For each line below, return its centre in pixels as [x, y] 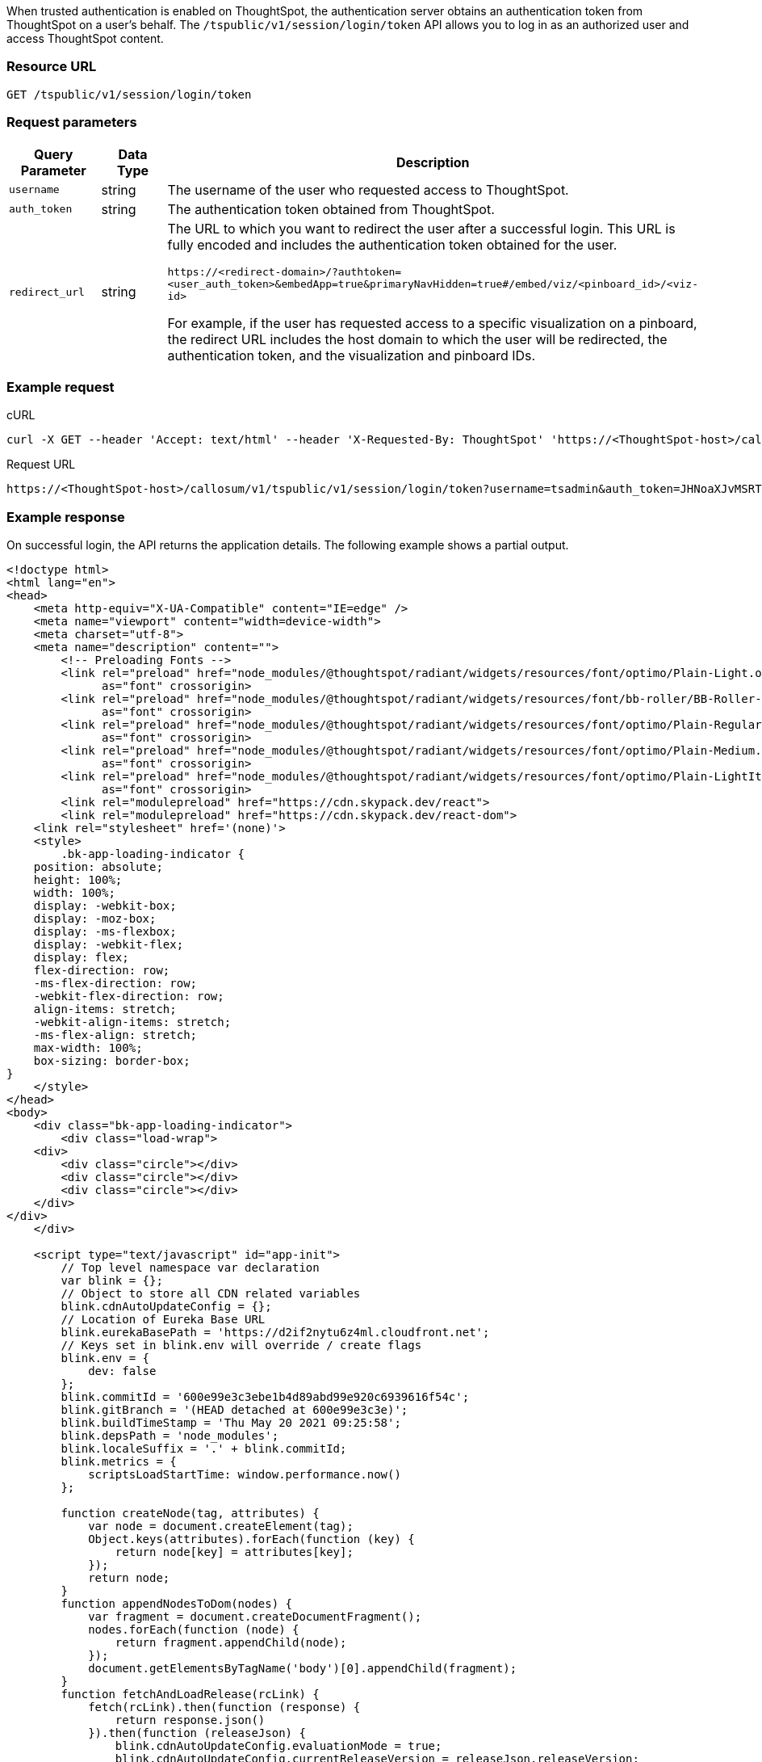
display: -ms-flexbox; [105, 931]
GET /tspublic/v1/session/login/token [129, 94]
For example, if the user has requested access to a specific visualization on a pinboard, [432, 323]
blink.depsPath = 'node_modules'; [170, 1436]
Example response [66, 517]
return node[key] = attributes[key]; [234, 1552]
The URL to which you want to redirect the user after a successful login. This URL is [421, 228]
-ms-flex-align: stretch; [115, 1035]
